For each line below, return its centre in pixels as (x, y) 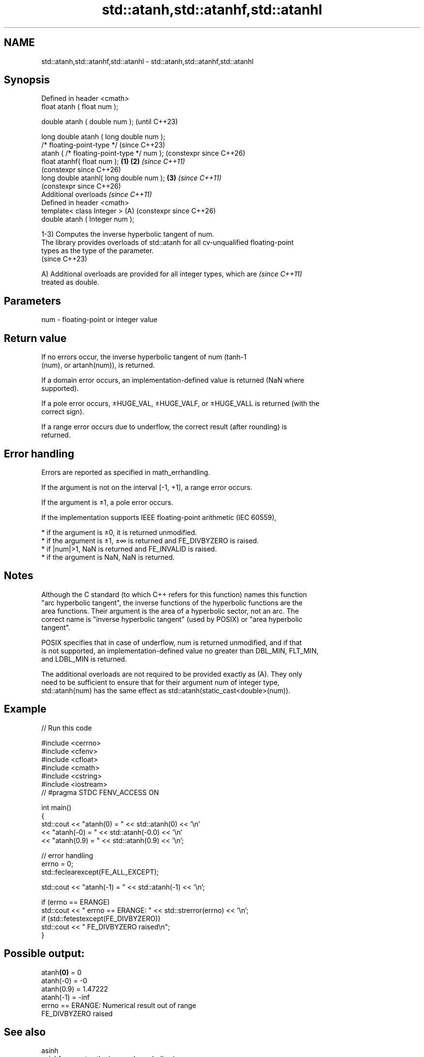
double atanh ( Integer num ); (88, 219)
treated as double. (70, 282)
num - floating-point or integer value (99, 320)
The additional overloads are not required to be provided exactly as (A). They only (172, 674)
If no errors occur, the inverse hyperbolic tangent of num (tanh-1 (144, 357)
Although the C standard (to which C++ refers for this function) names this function (174, 594)
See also (25, 1032)
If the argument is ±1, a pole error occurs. (107, 502)
